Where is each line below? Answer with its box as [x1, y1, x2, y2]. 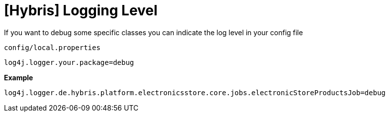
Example [4, 73, 33, 82]
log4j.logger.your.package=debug [4, 58, 134, 66]
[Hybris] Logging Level [4, 2, 158, 19]
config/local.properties [4, 43, 100, 52]
